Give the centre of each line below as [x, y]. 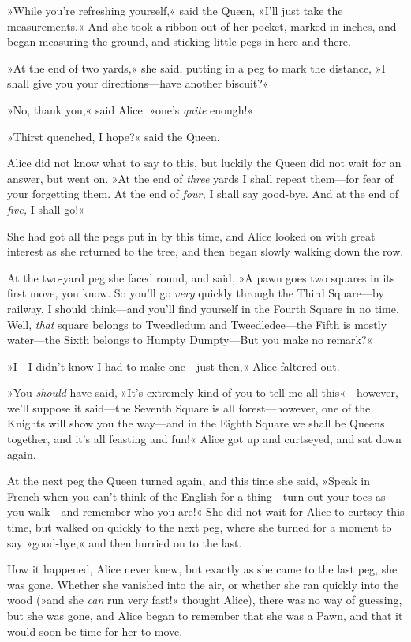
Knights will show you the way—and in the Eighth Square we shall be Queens [196, 423]
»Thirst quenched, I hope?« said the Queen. [114, 136]
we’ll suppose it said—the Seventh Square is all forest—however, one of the [189, 407]
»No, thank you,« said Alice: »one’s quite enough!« [131, 109]
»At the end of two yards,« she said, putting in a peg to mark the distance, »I [196, 67]
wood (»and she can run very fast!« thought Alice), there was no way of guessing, [205, 600]
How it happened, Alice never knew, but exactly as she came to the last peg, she [202, 569]
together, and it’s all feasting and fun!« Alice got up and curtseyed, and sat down [204, 439]
